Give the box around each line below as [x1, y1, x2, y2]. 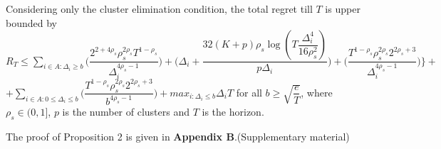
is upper [325, 1, 360, 16]
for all [236, 84, 262, 99]
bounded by [6, 15, 57, 30]
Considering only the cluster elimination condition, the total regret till [6, 1, 313, 16]
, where [301, 84, 333, 99]
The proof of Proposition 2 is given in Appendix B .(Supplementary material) [6, 128, 350, 143]
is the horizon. [202, 104, 264, 118]
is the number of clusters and [62, 104, 190, 118]
